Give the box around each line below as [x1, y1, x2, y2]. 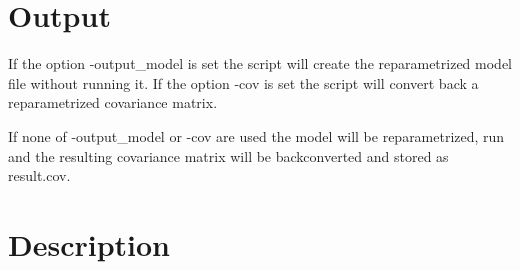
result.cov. [8, 165, 71, 186]
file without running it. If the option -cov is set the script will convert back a [8, 72, 479, 93]
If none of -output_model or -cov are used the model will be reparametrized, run [8, 125, 505, 146]
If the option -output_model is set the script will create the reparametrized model [8, 53, 513, 74]
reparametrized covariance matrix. [8, 92, 218, 113]
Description [8, 223, 171, 264]
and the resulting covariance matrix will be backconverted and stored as [8, 145, 449, 166]
